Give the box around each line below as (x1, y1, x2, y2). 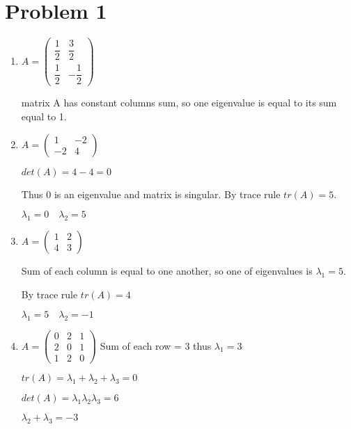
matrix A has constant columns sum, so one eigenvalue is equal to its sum (21, 95, 337, 110)
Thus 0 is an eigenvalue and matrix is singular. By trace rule (21, 186, 281, 201)
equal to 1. (21, 108, 67, 123)
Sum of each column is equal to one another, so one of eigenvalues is (21, 263, 313, 277)
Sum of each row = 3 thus (100, 338, 212, 353)
